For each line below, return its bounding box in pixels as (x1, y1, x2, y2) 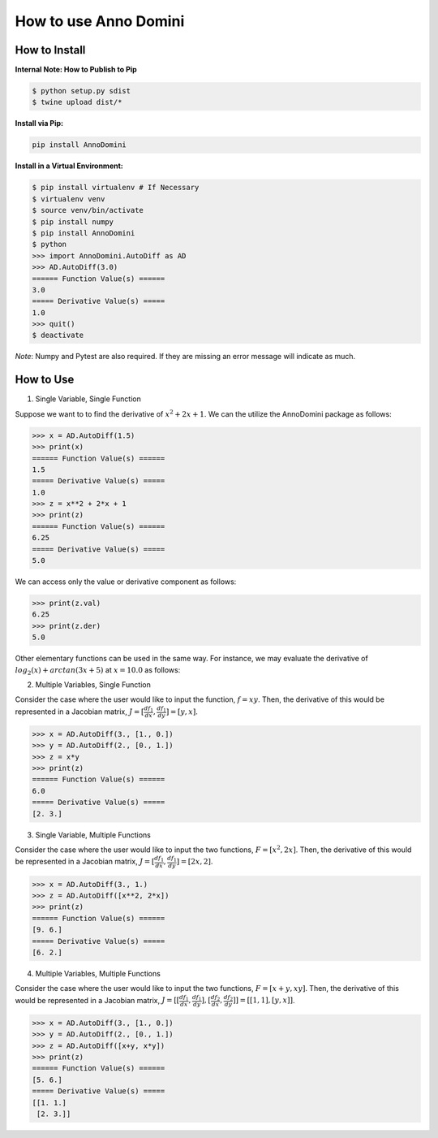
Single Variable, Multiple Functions (35, 829, 152, 840)
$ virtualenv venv (32, 194, 105, 203)
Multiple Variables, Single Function (35, 679, 152, 690)
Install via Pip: (15, 119, 64, 128)
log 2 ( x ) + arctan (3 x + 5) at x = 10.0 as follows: (15, 664, 181, 677)
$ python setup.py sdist (32, 86, 131, 96)
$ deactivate (32, 331, 84, 340)
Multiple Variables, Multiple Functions (35, 968, 161, 978)
